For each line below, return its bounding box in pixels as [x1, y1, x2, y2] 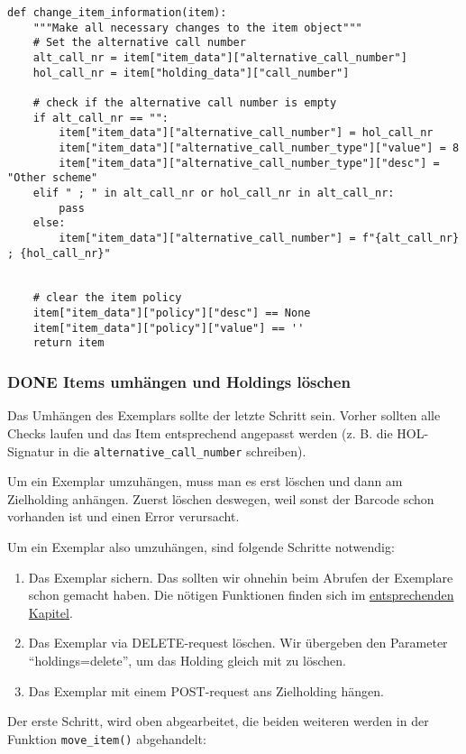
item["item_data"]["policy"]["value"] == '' [32, 321, 305, 335]
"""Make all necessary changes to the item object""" [32, 21, 362, 34]
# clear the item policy [32, 291, 182, 305]
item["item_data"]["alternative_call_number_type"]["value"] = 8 [59, 141, 460, 154]
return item [32, 336, 105, 350]
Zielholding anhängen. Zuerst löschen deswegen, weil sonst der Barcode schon [7, 489, 434, 508]
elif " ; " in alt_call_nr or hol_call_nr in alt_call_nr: [32, 186, 395, 199]
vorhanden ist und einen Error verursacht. [7, 507, 240, 526]
